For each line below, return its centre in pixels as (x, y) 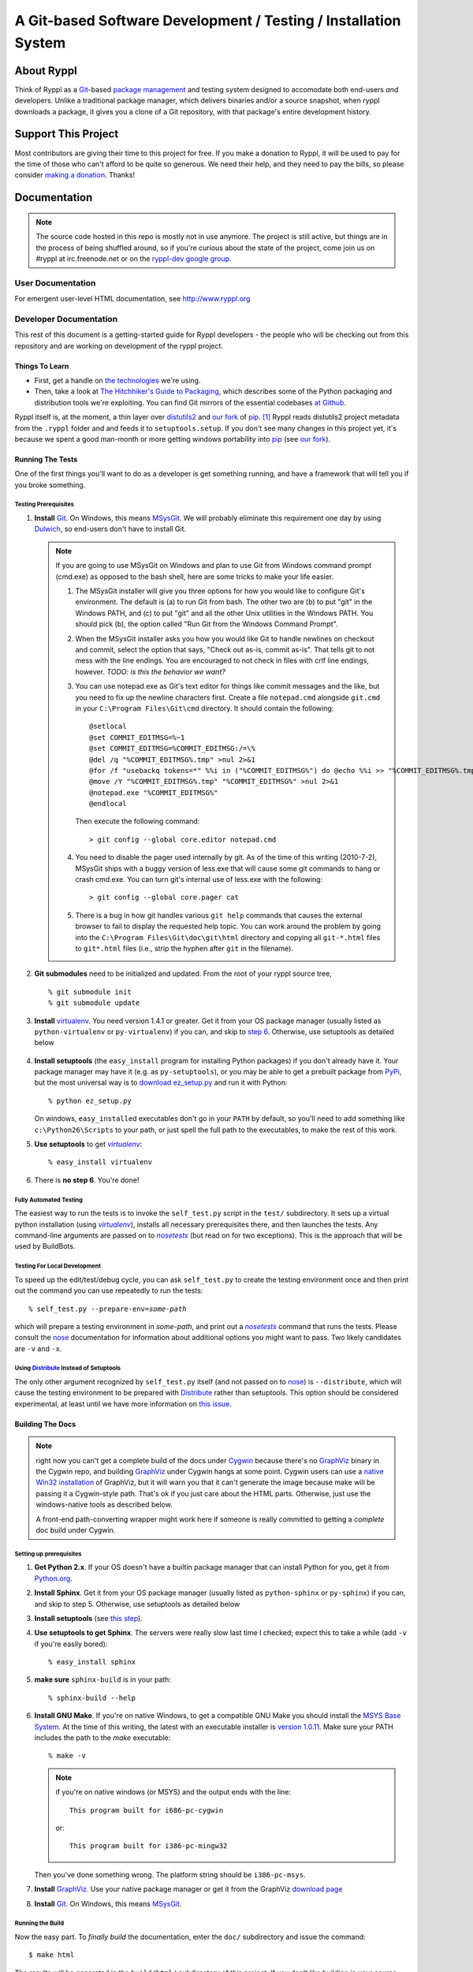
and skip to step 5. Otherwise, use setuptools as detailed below (137, 1604)
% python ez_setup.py (90, 1101)
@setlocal (108, 726)
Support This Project (67, 134)
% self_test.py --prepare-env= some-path (108, 1309)
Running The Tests (46, 459)
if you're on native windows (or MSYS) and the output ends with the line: (173, 1792)
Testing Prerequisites (45, 505)
